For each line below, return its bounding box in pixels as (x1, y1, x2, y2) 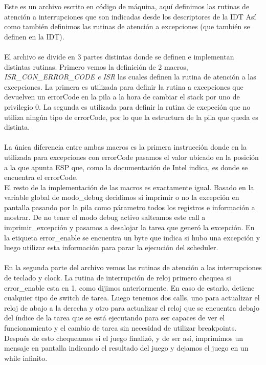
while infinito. (4, 352, 48, 363)
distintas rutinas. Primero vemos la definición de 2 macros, (4, 61, 188, 72)
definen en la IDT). (4, 31, 64, 42)
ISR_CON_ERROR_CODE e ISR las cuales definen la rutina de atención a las (4, 71, 256, 82)
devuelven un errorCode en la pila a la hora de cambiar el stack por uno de (4, 91, 240, 102)
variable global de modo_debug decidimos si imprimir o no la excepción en (4, 192, 239, 202)
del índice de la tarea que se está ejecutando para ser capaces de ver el (4, 312, 225, 323)
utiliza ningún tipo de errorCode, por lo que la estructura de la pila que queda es (4, 111, 258, 122)
